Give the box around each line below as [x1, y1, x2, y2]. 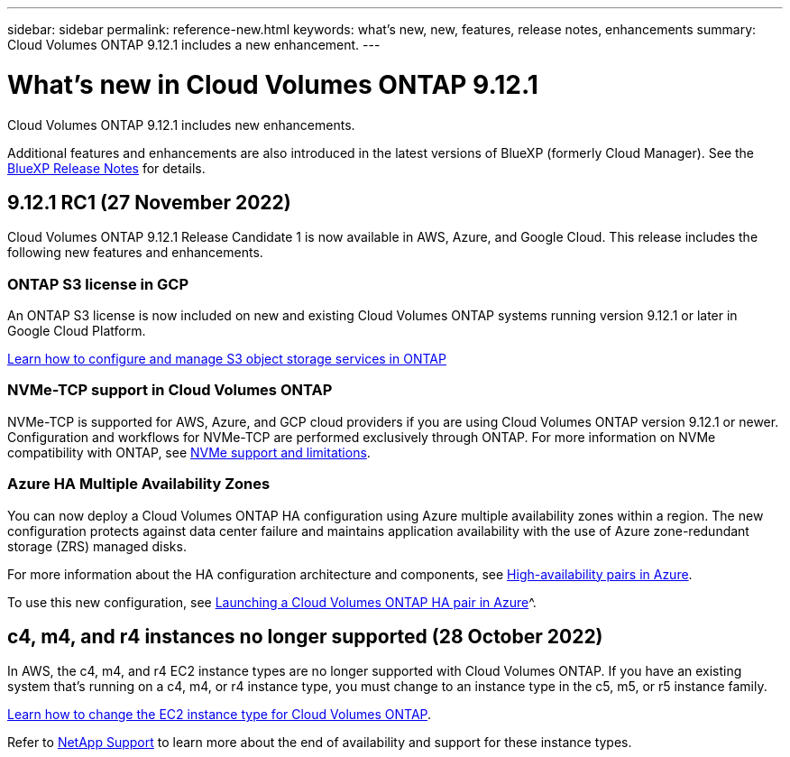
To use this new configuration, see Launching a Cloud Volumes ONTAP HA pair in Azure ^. [7, 594, 537, 610]
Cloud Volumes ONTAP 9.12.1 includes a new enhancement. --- [7, 37, 381, 52]
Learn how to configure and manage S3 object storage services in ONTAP [7, 351, 446, 367]
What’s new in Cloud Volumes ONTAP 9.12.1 [7, 69, 538, 100]
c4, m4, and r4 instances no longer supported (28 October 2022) [7, 625, 603, 649]
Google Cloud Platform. [7, 323, 146, 339]
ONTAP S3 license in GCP [7, 274, 189, 293]
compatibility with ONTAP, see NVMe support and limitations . [7, 444, 371, 460]
